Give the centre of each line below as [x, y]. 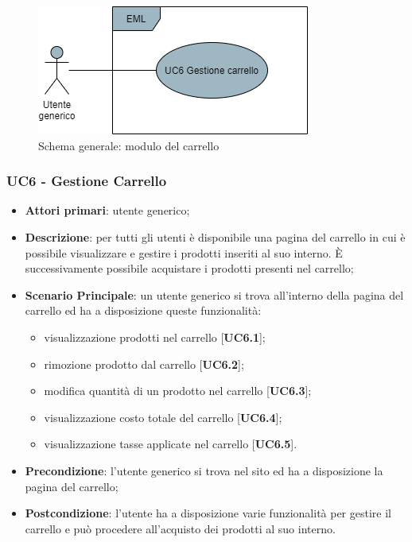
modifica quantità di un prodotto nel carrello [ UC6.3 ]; [178, 391]
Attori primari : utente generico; [107, 210]
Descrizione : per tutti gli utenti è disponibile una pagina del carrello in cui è [215, 237]
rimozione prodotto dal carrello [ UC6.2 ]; [144, 364]
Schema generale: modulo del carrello [129, 145]
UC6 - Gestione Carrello [87, 181]
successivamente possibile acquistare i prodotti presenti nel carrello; [189, 268]
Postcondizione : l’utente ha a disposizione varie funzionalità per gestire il [208, 513]
